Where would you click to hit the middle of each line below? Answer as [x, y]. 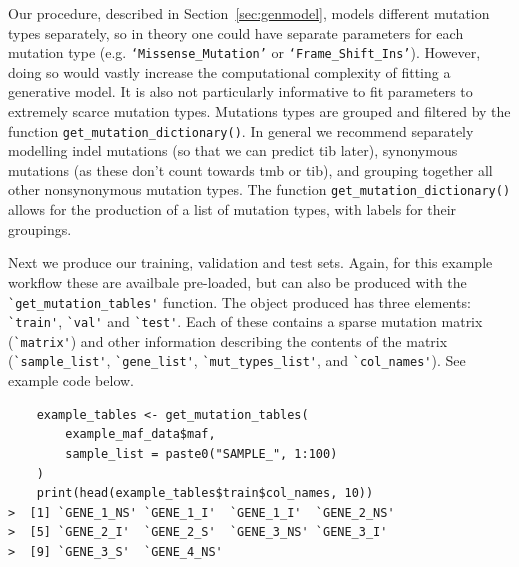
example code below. [71, 380]
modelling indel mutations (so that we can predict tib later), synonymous [233, 150]
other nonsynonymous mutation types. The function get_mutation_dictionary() [259, 189]
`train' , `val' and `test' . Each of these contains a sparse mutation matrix [245, 321]
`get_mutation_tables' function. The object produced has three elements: [239, 301]
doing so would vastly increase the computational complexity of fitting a [229, 71]
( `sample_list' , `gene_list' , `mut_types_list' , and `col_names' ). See [237, 360]
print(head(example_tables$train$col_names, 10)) [205, 493]
